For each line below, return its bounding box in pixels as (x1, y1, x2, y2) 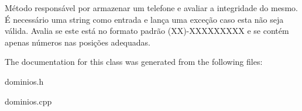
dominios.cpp (5, 95, 52, 107)
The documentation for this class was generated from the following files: (5, 56, 263, 68)
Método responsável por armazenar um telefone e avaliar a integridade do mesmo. (5, 2, 298, 13)
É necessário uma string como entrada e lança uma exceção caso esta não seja (5, 13, 284, 25)
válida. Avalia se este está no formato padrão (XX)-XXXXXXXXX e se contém (5, 25, 289, 37)
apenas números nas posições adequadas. (5, 36, 150, 48)
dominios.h (5, 75, 44, 87)
